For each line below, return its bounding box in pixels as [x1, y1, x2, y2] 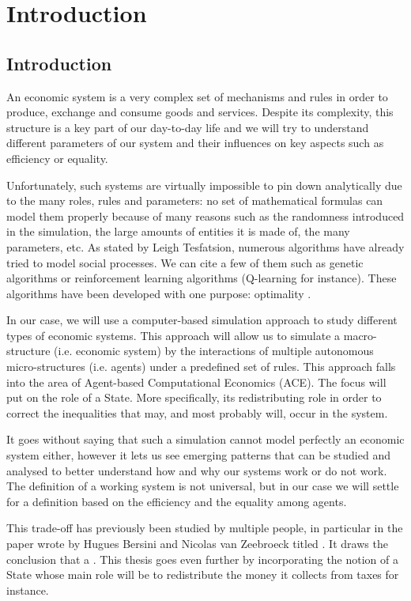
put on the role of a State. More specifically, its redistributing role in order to [6, 389, 382, 406]
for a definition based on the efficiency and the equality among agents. [6, 493, 347, 509]
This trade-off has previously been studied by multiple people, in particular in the [6, 520, 403, 536]
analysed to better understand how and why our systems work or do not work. [6, 462, 387, 478]
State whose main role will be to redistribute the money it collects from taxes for [6, 566, 399, 583]
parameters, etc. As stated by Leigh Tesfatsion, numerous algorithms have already [6, 238, 405, 255]
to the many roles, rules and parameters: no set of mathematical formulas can [6, 192, 383, 209]
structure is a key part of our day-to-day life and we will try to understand [6, 119, 369, 135]
